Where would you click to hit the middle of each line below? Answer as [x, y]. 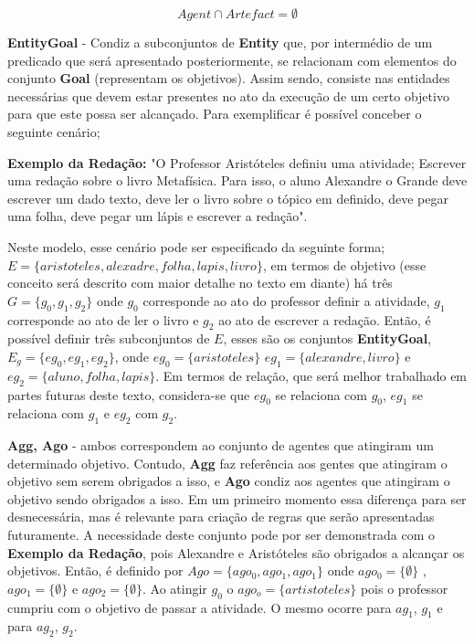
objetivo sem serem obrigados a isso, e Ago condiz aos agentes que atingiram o [229, 481]
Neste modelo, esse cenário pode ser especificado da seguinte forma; [196, 246]
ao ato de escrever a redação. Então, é [325, 319]
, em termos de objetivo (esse [344, 264]
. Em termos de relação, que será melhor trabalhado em [311, 375]
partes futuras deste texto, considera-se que [129, 394]
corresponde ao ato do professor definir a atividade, [286, 300]
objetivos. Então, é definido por [95, 570]
